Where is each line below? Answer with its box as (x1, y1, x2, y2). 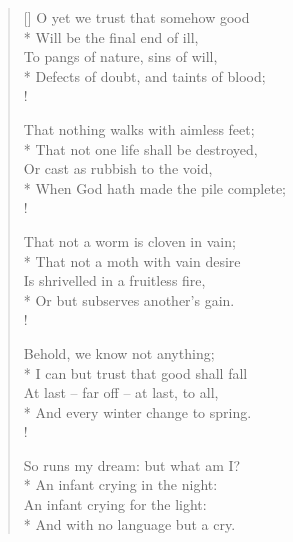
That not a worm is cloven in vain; (23, 230, 236, 251)
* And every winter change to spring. (23, 401, 252, 422)
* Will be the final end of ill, (23, 26, 199, 47)
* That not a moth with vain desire (23, 250, 241, 271)
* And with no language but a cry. (23, 513, 236, 534)
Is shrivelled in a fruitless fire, (23, 270, 206, 291)
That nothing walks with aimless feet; (23, 118, 255, 139)
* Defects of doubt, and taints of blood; (23, 65, 266, 86)
